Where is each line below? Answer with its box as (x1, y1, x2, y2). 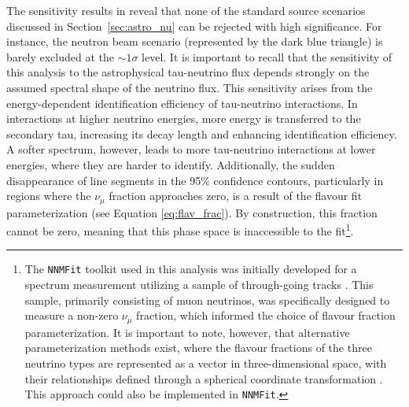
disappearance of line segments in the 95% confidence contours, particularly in (6, 172, 384, 188)
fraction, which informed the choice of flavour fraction (136, 307, 396, 324)
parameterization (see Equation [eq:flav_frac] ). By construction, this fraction (6, 204, 378, 220)
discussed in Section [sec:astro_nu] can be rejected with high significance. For (6, 17, 382, 34)
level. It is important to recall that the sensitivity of (142, 48, 392, 65)
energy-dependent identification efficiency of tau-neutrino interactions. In (6, 94, 358, 111)
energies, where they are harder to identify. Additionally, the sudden (6, 156, 335, 172)
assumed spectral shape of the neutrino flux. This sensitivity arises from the (6, 79, 373, 95)
